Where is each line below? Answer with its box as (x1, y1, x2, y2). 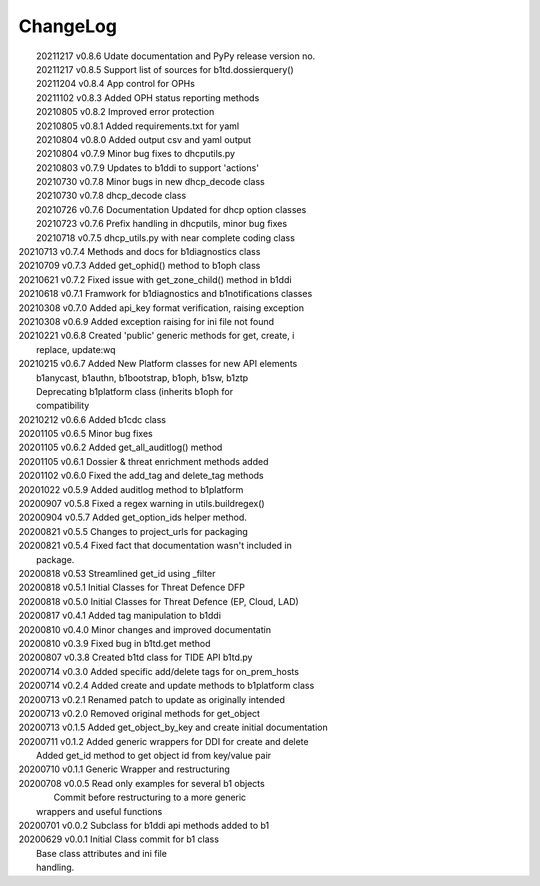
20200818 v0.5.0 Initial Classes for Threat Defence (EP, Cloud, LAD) (18, 595, 299, 607)
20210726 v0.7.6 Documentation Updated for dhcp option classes (36, 203, 307, 215)
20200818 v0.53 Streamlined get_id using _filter (18, 568, 216, 579)
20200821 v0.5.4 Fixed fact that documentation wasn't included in (18, 540, 292, 552)
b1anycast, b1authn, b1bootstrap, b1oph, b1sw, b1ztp (36, 371, 249, 384)
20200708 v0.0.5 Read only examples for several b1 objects (18, 777, 265, 789)
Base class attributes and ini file (36, 847, 167, 859)
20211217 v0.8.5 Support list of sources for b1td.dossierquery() (36, 63, 294, 75)
